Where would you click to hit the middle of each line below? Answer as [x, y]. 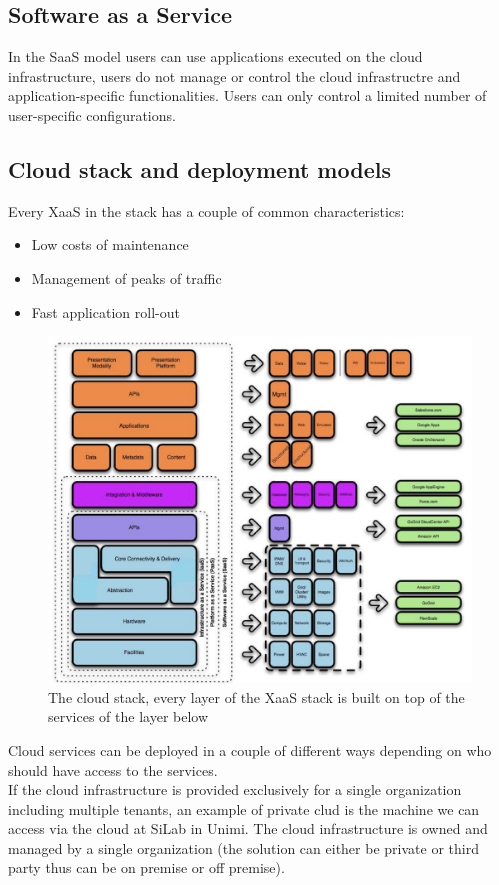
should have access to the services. [113, 769]
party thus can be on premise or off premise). [146, 867]
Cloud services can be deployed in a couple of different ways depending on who [250, 749]
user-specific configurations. [92, 114]
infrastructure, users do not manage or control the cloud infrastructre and [234, 75]
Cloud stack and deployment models [199, 168]
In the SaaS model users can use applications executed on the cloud [215, 56]
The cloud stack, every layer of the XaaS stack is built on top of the [256, 696]
